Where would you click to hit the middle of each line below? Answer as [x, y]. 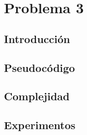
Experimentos [40, 125]
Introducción [37, 38]
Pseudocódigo [40, 67]
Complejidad [37, 96]
